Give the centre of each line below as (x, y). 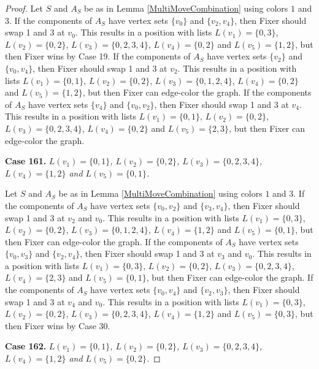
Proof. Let (24, 8)
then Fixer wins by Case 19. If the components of (98, 56)
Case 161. (26, 161)
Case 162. (26, 346)
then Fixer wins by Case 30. (58, 325)
